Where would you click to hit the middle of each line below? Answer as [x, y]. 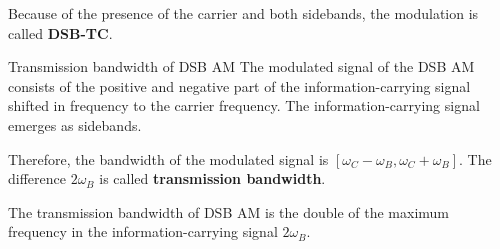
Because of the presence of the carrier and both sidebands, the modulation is [243, 13]
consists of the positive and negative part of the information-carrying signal [239, 85]
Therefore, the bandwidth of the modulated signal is [168, 158]
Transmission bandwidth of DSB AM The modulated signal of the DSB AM [241, 66]
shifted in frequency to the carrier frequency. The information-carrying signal [244, 105]
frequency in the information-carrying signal [143, 231]
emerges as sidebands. [75, 124]
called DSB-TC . [60, 32]
